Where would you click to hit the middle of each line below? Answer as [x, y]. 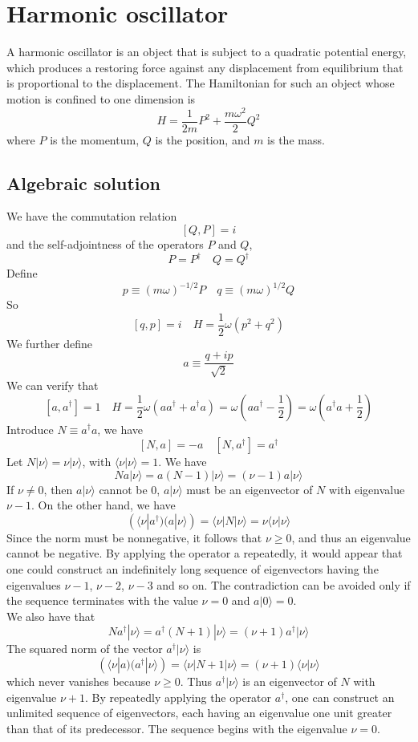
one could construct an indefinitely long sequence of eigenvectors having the [193, 569]
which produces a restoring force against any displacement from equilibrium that [205, 67]
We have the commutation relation [92, 216]
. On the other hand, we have [103, 505]
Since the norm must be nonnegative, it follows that [134, 537]
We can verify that [53, 385]
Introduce [30, 429]
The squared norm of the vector [85, 649]
